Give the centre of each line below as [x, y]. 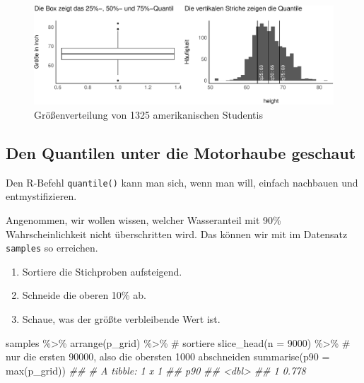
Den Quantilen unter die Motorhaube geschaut [181, 152]
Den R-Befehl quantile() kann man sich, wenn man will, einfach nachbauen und [182, 182]
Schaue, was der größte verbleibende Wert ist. [121, 319]
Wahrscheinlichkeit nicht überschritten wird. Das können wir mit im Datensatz [177, 234]
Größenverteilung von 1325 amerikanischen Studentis [148, 114]
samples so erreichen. [52, 248]
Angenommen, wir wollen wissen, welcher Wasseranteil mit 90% [143, 220]
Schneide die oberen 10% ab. [84, 295]
